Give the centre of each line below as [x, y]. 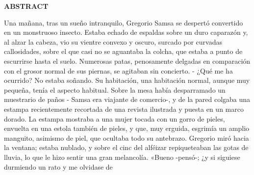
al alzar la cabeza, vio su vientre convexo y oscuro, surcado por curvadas [113, 41]
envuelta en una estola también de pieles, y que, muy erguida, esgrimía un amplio [127, 128]
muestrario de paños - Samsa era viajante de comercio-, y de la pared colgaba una [127, 99]
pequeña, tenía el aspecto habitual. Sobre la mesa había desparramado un [115, 89]
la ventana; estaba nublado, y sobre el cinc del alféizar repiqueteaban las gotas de [126, 147]
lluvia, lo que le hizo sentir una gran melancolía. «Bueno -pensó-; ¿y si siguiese [122, 157]
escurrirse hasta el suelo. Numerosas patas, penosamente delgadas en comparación [127, 61]
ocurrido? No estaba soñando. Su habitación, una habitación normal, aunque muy [127, 80]
